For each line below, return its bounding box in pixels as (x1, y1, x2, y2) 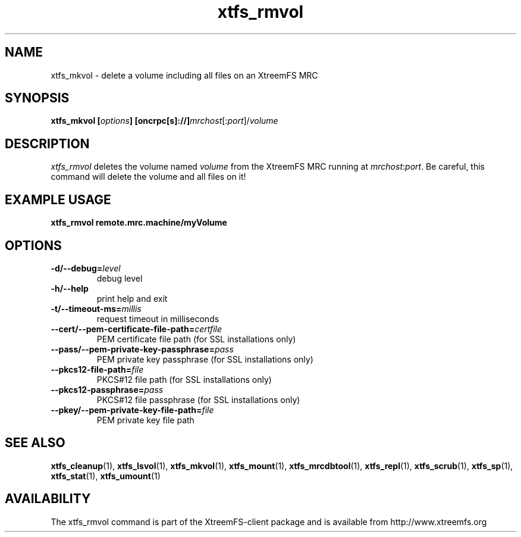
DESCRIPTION (5, 136, 90, 151)
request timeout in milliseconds (96, 313, 219, 324)
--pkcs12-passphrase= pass (51, 384, 164, 395)
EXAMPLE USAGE (5, 192, 111, 207)
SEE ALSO (5, 435, 65, 451)
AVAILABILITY (5, 491, 91, 507)
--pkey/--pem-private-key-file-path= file (51, 404, 214, 415)
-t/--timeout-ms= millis (51, 303, 142, 314)
